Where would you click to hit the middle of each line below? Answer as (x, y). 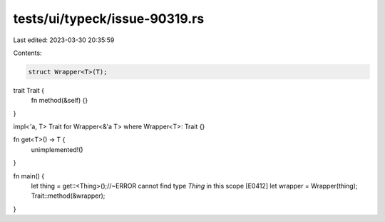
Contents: (27, 53)
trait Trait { (29, 90)
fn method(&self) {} (60, 101)
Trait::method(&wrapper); (68, 196)
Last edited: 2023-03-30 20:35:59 (64, 40)
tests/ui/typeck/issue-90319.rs (109, 19)
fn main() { (29, 176)
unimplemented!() (57, 149)
